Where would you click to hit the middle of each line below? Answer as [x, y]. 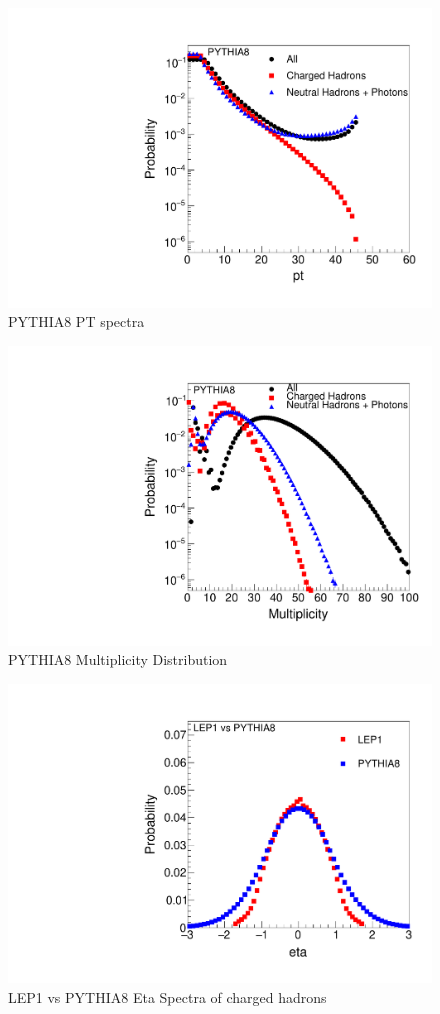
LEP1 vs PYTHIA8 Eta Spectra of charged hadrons [167, 996]
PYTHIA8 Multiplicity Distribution [118, 659]
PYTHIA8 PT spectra [76, 321]
